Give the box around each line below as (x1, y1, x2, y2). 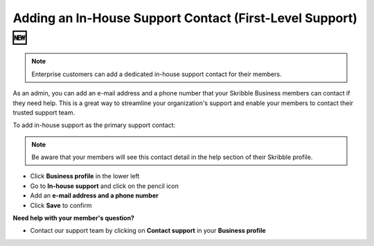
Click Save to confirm (30, 201, 92, 209)
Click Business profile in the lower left (30, 172, 140, 180)
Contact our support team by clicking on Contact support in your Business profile (30, 227, 266, 235)
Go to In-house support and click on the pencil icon (30, 182, 179, 190)
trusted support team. (12, 108, 75, 117)
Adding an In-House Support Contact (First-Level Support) (12, 10, 358, 26)
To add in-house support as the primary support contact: (12, 121, 176, 129)
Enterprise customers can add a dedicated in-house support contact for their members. (31, 70, 282, 78)
